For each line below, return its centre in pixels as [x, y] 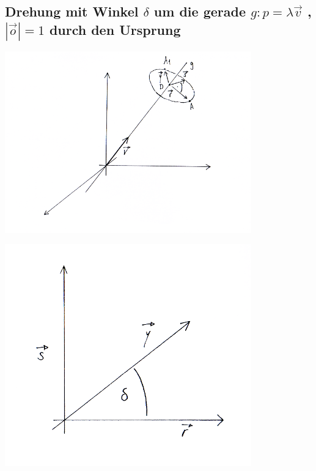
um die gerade [200, 11]
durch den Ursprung [115, 29]
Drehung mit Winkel [72, 11]
